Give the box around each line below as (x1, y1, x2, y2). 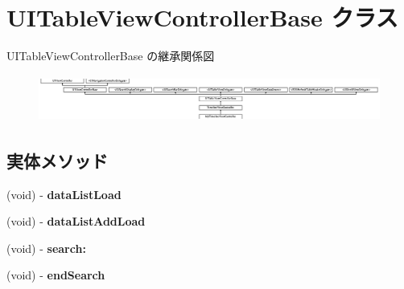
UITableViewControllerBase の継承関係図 (6, 47, 215, 64)
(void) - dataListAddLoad (6, 213, 146, 230)
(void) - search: (6, 239, 86, 256)
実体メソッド (6, 148, 108, 173)
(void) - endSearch (6, 267, 105, 283)
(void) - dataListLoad (6, 185, 122, 202)
